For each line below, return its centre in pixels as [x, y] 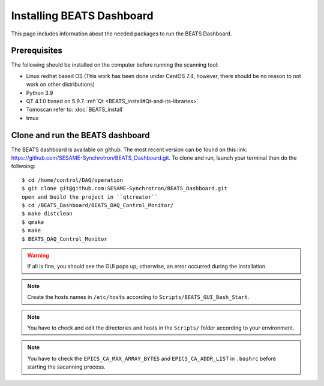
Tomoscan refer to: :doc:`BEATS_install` [75, 110]
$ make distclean [47, 214]
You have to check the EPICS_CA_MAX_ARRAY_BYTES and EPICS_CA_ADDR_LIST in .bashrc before [151, 358]
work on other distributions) [61, 85]
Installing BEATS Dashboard [82, 16]
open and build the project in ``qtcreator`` [90, 197]
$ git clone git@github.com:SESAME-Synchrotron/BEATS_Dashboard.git [124, 188]
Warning [38, 255]
